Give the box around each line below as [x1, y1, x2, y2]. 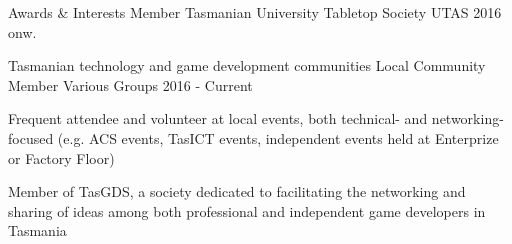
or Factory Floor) [8, 147, 115, 168]
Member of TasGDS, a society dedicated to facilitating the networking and [8, 181, 466, 202]
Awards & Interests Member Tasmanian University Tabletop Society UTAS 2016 [8, 2, 502, 22]
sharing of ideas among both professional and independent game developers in [8, 200, 486, 221]
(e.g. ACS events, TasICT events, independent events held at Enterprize [57, 127, 499, 148]
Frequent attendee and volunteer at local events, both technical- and [8, 108, 428, 129]
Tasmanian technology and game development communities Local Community [8, 55, 486, 76]
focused [8, 127, 54, 148]
